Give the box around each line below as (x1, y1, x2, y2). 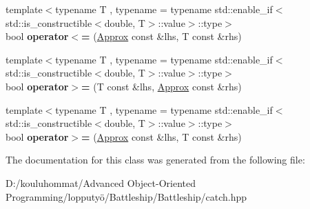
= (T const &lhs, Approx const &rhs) (81, 79, 242, 93)
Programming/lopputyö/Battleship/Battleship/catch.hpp (6, 189, 247, 203)
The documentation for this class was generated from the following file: (6, 152, 305, 167)
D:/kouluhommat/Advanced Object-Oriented (6, 175, 196, 190)
